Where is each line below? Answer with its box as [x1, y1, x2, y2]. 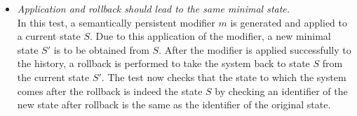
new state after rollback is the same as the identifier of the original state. [17, 97, 331, 112]
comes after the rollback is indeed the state [17, 83, 203, 98]
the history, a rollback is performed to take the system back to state [17, 56, 310, 71]
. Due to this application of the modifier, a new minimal [90, 29, 331, 43]
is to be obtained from [53, 42, 149, 57]
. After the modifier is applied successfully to [159, 42, 351, 57]
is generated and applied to [230, 15, 347, 29]
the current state [17, 69, 90, 84]
